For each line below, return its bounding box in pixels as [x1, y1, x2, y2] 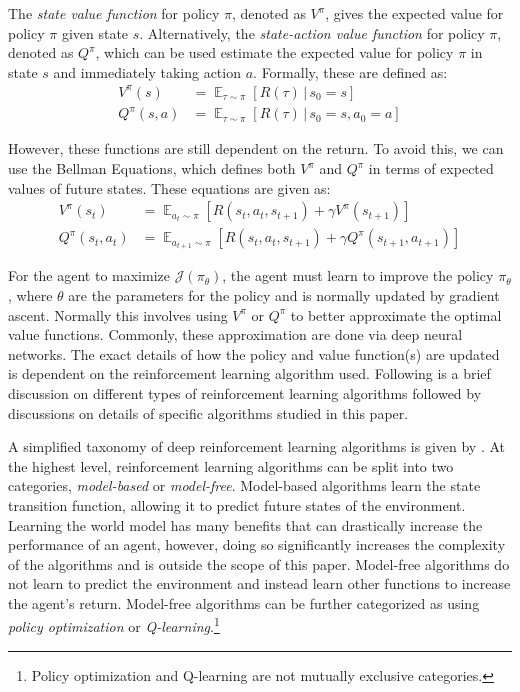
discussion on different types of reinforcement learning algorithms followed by [8, 382, 482, 403]
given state [61, 22, 129, 43]
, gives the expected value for [325, 3, 504, 23]
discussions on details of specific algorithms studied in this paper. [8, 402, 409, 423]
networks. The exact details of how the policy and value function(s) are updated [8, 343, 500, 364]
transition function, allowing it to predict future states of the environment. [8, 494, 466, 515]
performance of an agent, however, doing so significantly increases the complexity [8, 534, 506, 555]
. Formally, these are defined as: [253, 61, 448, 82]
